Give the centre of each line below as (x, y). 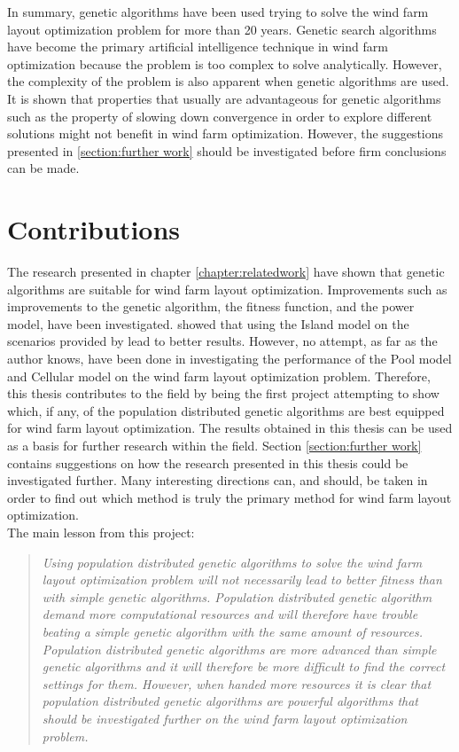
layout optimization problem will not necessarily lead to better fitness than (242, 580)
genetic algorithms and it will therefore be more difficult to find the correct (244, 666)
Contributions (94, 229)
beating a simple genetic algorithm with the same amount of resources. (233, 631)
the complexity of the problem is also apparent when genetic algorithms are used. (228, 81)
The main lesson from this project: (101, 532)
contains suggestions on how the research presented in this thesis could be (208, 462)
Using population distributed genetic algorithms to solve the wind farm (232, 562)
